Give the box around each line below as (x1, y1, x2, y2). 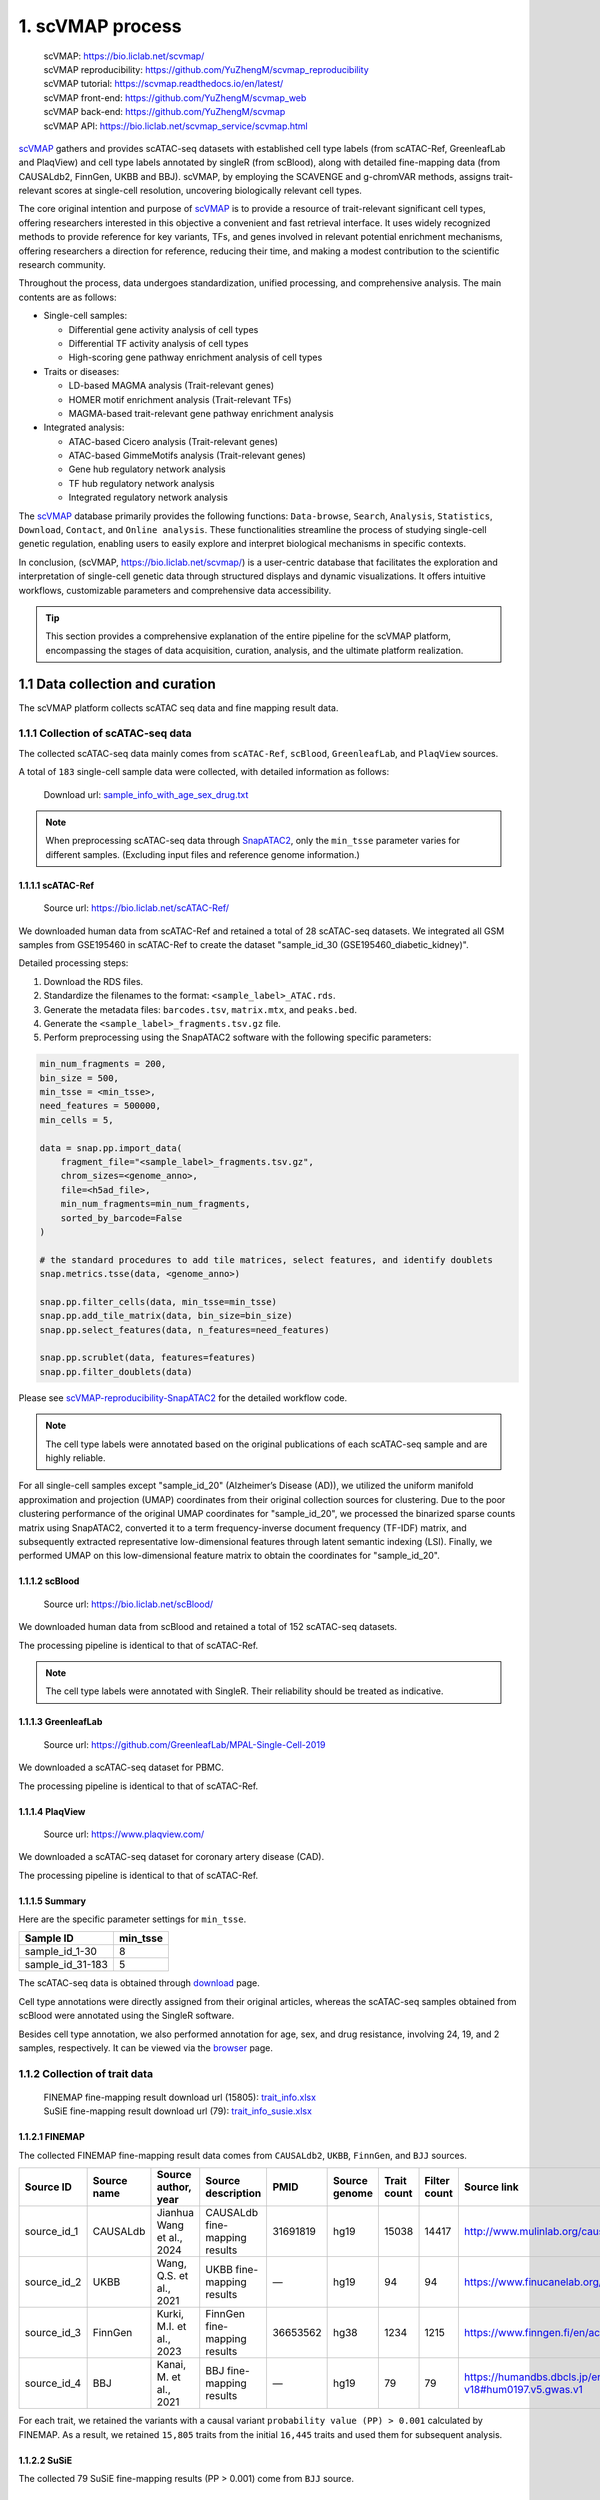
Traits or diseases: (43, 365, 120, 377)
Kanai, (156, 2358, 187, 2372)
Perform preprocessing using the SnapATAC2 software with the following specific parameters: (43, 1031, 432, 1044)
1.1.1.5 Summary (18, 1895, 87, 1907)
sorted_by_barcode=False (60, 1212, 183, 1224)
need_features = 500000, (39, 1100, 162, 1112)
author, (156, 2180, 192, 2194)
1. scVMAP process (18, 15, 182, 37)
